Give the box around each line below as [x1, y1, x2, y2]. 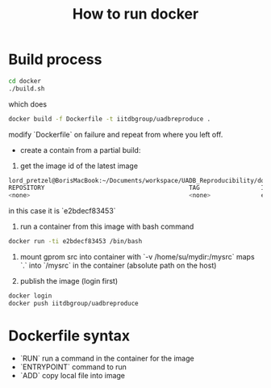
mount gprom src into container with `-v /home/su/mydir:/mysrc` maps [19, 252, 256, 262]
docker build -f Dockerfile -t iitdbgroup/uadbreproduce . [8, 115, 211, 123]
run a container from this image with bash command [19, 221, 194, 231]
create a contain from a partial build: [19, 145, 141, 154]
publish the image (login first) [19, 276, 119, 286]
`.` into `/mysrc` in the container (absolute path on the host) [19, 260, 217, 271]
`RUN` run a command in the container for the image [19, 353, 195, 363]
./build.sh [8, 84, 45, 93]
